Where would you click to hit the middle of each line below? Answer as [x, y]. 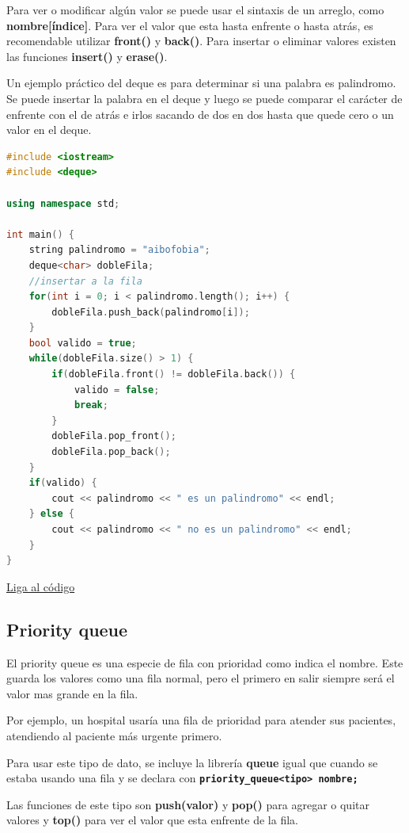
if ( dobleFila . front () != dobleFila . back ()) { [174, 374]
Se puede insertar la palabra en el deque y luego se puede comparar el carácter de [204, 98]
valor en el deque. [49, 130]
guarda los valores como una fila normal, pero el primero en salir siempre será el [201, 678]
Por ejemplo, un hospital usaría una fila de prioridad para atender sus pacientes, [201, 720]
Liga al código [41, 586]
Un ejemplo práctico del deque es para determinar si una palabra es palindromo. [201, 83]
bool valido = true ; [83, 343]
